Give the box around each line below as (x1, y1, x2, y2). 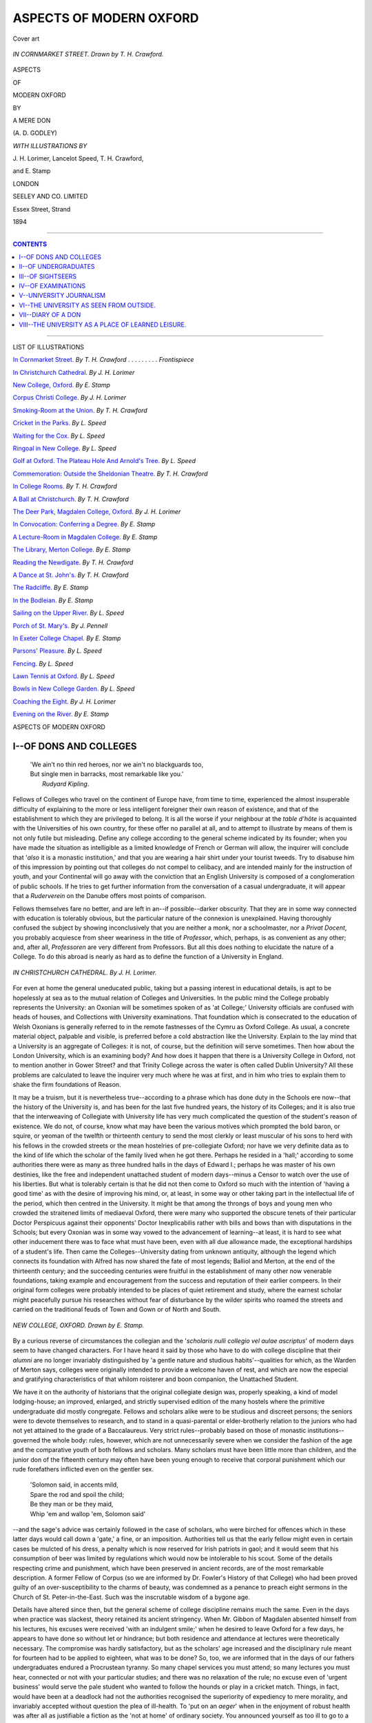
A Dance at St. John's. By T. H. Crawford (12, 571, 129, 579)
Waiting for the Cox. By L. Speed (12, 431, 105, 440)
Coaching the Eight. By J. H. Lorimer (12, 697, 116, 706)
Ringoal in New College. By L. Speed (12, 445, 116, 453)
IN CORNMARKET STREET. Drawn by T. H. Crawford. (12, 50, 164, 58)
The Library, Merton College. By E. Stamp (12, 545, 131, 554)
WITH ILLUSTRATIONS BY (12, 141, 87, 150)
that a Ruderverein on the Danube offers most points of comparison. (12, 892, 207, 900)
